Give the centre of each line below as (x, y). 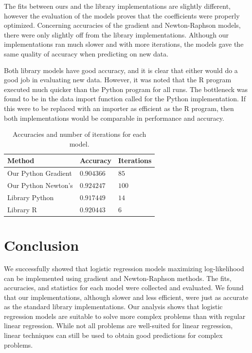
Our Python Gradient (40, 173)
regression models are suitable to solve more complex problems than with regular (125, 316)
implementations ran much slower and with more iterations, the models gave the (124, 44)
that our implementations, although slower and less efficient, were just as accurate (126, 297)
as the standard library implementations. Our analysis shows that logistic (113, 307)
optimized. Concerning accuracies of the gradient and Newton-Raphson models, (122, 25)
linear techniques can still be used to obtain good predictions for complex (113, 335)
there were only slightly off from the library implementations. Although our (117, 34)
